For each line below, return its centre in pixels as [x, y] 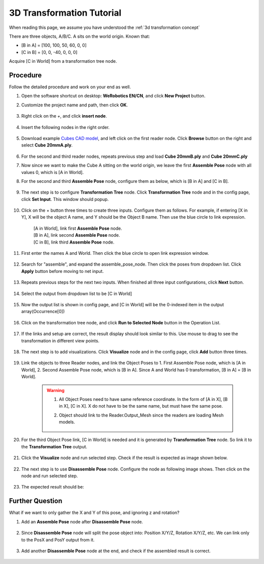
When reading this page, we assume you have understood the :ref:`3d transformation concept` [104, 27]
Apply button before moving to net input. [63, 271]
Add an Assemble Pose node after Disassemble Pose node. [82, 521]
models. [67, 422]
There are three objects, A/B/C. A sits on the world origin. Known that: [79, 36]
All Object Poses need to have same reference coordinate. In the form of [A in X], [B [143, 399]
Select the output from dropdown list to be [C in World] [77, 294]
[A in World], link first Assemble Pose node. [78, 228]
